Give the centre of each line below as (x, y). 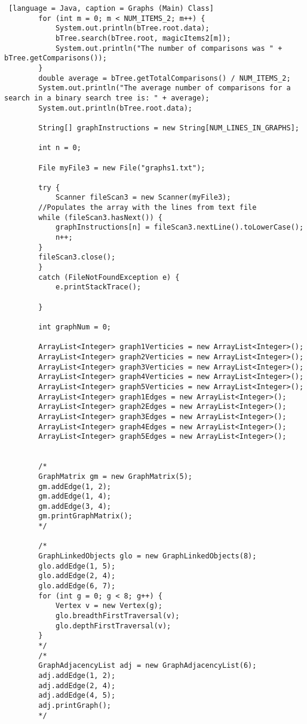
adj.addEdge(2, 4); (77, 685)
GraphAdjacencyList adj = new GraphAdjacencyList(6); (148, 666)
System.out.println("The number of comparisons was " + (169, 48)
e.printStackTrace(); (98, 287)
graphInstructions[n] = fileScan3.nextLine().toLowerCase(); (179, 227)
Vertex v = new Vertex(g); (109, 606)
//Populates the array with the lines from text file (148, 208)
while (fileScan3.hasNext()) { (100, 217)
